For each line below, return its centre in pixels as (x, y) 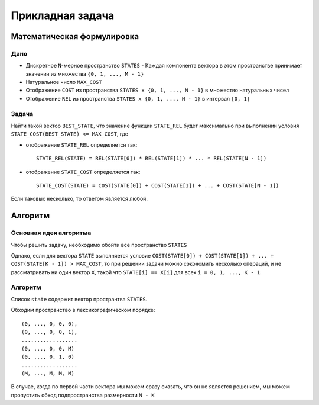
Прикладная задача (63, 15)
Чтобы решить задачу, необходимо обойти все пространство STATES (99, 245)
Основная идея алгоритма (51, 233)
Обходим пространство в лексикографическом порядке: (83, 310)
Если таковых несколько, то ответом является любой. (79, 199)
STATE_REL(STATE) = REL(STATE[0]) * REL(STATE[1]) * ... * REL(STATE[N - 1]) (152, 159)
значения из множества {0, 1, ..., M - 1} (85, 73)
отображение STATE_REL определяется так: (82, 144)
